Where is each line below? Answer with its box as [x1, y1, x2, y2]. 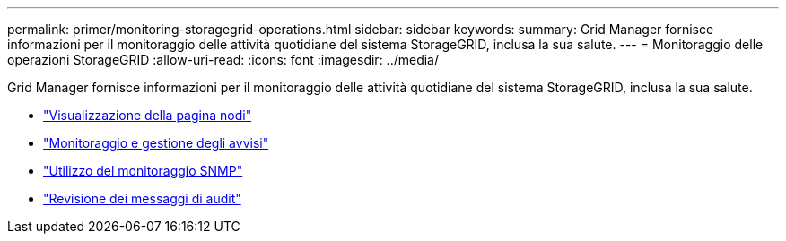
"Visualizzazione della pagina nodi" [43, 108, 252, 123]
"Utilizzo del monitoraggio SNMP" [43, 163, 243, 178]
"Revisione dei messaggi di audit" [43, 191, 241, 206]
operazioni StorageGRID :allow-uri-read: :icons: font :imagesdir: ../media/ [7, 52, 440, 67]
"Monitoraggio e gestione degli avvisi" [43, 135, 269, 151]
